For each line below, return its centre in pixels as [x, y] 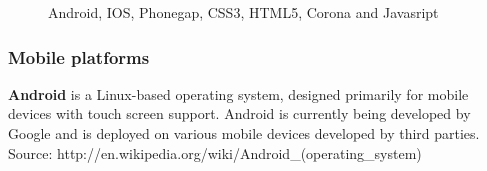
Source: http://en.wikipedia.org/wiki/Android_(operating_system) [215, 152]
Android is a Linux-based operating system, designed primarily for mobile [238, 93]
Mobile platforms [79, 56]
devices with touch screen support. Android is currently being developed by [239, 113]
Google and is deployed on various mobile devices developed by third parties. [244, 133]
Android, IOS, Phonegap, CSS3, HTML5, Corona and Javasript [243, 12]
